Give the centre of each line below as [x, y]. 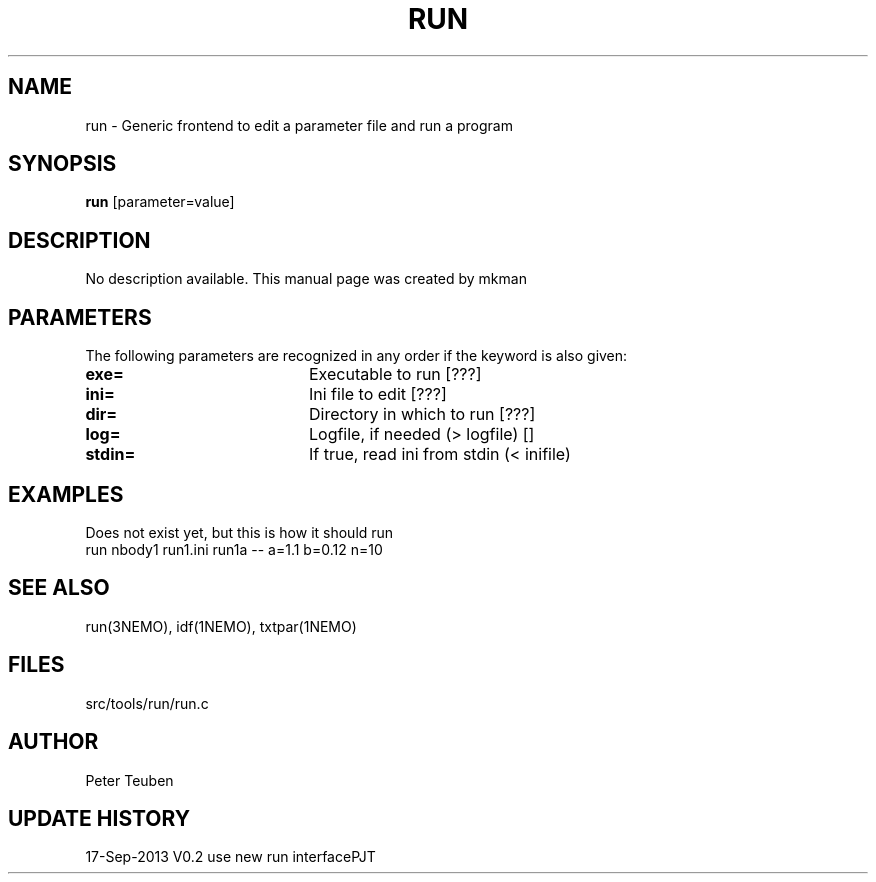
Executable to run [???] [395, 374]
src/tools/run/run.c [147, 703]
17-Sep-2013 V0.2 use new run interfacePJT [230, 857]
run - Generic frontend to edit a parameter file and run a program [299, 125]
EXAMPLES [66, 494]
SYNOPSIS [62, 164]
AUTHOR [53, 742]
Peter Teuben [129, 780]
